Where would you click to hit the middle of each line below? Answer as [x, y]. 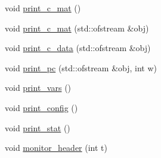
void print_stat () [38, 127]
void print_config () [41, 107]
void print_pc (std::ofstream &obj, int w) [81, 67]
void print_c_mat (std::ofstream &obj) [77, 28]
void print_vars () [38, 88]
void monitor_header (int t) [56, 148]
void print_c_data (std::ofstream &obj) [78, 48]
